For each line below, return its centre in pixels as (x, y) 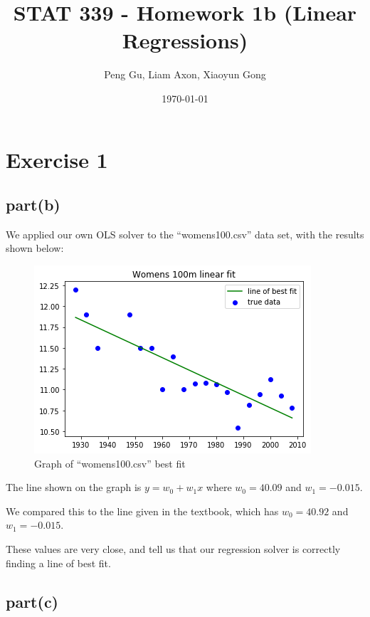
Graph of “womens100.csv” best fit (110, 463)
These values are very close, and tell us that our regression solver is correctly (173, 549)
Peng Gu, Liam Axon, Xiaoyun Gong (185, 74)
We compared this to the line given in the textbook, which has (142, 511)
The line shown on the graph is (74, 487)
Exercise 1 (57, 159)
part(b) (33, 205)
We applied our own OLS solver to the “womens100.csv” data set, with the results (185, 234)
